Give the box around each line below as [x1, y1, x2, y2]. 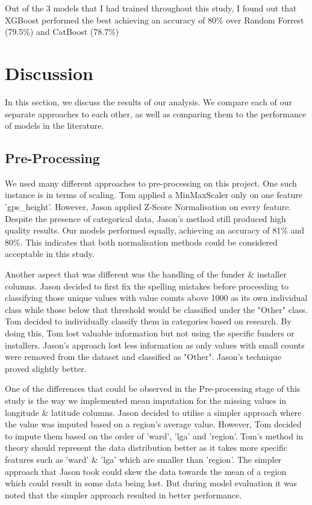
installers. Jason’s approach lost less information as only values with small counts [5, 338, 305, 351]
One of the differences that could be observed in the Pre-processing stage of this [5, 382, 301, 395]
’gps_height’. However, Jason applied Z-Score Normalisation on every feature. [5, 200, 292, 213]
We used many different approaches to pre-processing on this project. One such [5, 176, 297, 189]
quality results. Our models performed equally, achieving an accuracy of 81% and [5, 224, 305, 237]
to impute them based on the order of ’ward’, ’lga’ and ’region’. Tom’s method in [5, 429, 304, 442]
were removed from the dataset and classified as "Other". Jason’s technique [5, 350, 281, 363]
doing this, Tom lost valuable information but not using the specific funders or [5, 327, 295, 339]
